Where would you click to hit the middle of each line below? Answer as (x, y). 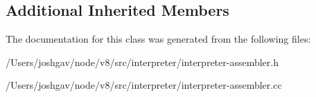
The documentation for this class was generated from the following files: (158, 39)
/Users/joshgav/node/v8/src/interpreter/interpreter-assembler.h (142, 62)
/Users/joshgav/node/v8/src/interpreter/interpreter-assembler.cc (144, 85)
